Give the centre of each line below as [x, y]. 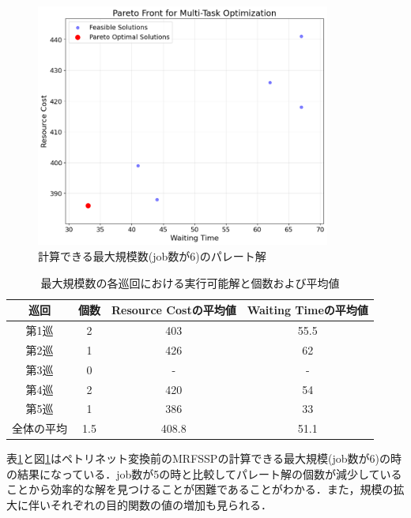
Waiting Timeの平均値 [307, 310]
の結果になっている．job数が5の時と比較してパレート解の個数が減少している [204, 473]
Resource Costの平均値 [174, 310]
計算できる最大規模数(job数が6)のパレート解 [152, 255]
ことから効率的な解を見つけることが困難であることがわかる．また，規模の [200, 489]
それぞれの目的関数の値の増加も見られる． [161, 505]
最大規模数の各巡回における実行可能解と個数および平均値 [190, 282]
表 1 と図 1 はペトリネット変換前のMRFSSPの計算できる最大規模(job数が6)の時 [204, 458]
